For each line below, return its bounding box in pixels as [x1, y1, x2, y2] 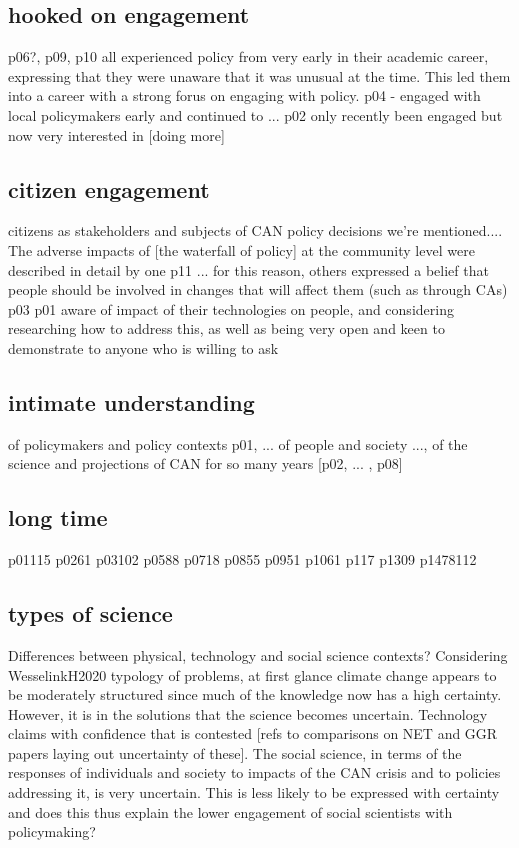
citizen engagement [8, 173, 210, 204]
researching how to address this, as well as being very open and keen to [8, 318, 445, 339]
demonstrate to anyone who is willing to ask [8, 337, 279, 358]
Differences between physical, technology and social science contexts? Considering [8, 644, 508, 665]
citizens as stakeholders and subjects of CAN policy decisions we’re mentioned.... [8, 220, 503, 241]
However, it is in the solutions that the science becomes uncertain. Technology [8, 703, 488, 724]
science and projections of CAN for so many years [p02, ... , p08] [8, 453, 403, 474]
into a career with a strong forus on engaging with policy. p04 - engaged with [8, 85, 481, 106]
